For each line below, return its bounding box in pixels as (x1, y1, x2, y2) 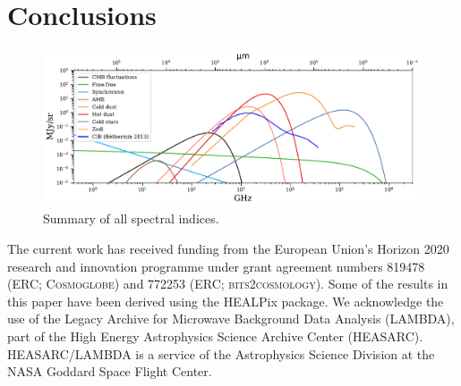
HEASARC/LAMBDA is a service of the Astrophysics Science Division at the (7, 344, 435, 363)
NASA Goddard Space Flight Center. (7, 362, 212, 381)
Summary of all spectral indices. (43, 209, 219, 228)
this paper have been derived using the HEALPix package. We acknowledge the (7, 291, 444, 310)
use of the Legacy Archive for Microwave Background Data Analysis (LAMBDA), (7, 309, 455, 328)
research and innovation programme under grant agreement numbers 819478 (7, 256, 425, 275)
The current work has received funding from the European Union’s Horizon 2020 (7, 239, 449, 258)
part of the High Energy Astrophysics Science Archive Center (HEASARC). (7, 327, 423, 345)
